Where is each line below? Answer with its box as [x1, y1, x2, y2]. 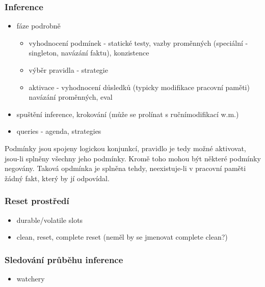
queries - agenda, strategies [16, 126, 101, 136]
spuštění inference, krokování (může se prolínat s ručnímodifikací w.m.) [16, 108, 239, 119]
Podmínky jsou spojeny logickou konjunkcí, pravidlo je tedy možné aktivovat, [5, 142, 246, 153]
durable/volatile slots [16, 214, 83, 225]
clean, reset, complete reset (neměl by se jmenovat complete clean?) [16, 232, 228, 242]
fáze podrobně [16, 20, 61, 31]
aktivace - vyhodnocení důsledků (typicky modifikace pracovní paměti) [29, 81, 250, 92]
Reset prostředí [5, 194, 69, 207]
